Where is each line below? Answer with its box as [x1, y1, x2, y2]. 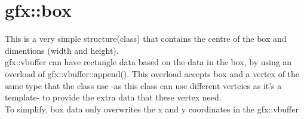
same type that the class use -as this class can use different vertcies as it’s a [5, 79, 282, 91]
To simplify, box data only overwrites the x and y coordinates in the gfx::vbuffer [5, 102, 299, 115]
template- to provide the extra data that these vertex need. [5, 91, 222, 103]
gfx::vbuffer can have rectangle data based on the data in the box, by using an [5, 56, 292, 68]
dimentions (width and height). [5, 44, 119, 56]
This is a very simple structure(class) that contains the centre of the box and [5, 32, 287, 45]
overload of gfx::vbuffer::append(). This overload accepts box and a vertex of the [5, 67, 300, 80]
